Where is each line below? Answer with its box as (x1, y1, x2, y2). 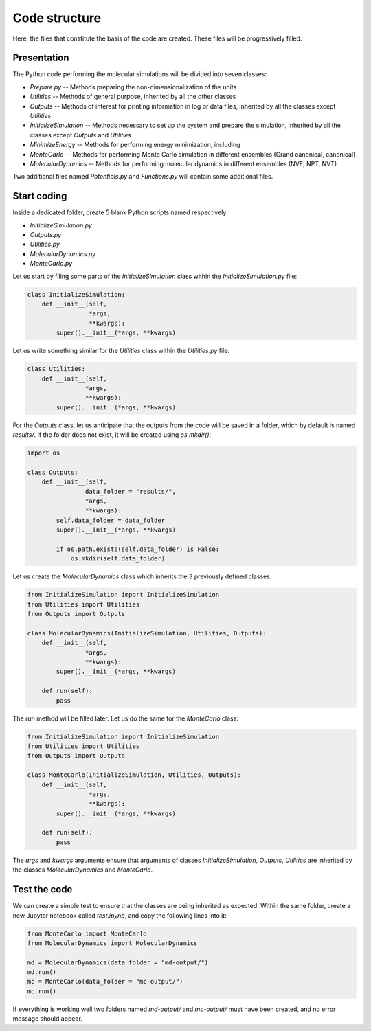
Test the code (12, 883, 73, 896)
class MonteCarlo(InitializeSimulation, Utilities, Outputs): (27, 771, 241, 779)
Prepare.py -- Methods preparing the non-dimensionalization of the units (30, 82, 237, 91)
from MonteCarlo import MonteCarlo (27, 929, 147, 938)
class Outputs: (27, 468, 78, 476)
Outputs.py (30, 231, 62, 239)
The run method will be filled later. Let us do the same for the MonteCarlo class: (12, 714, 238, 723)
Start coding (12, 190, 67, 202)
